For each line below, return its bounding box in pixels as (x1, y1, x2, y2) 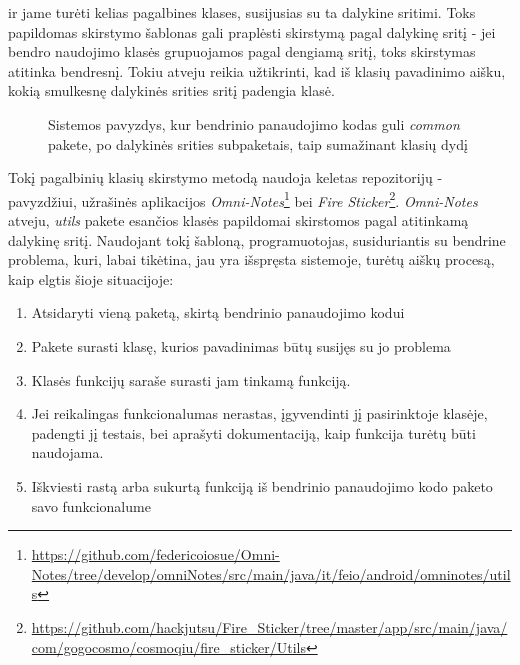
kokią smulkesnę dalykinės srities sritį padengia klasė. (8, 80, 335, 101)
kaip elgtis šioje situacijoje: (8, 268, 174, 289)
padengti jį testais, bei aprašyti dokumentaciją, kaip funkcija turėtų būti (31, 422, 476, 443)
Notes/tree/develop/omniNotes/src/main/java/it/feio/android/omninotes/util (31, 563, 511, 584)
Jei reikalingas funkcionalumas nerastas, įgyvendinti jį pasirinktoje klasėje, (31, 403, 488, 424)
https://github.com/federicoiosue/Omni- (31, 544, 280, 565)
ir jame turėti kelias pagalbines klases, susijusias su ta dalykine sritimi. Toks (8, 2, 476, 22)
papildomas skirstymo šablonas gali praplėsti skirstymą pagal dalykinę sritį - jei (8, 21, 496, 42)
